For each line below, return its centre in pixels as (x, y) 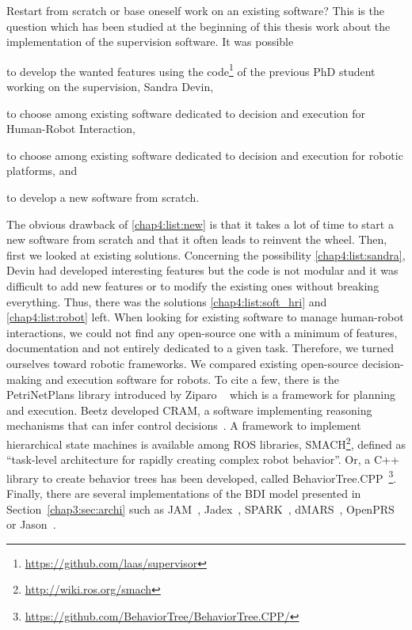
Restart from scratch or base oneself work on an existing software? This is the (195, 10)
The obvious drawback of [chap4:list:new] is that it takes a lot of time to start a (200, 224)
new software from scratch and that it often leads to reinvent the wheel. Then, (197, 239)
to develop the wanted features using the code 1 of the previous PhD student (191, 70)
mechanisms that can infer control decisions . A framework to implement (184, 425)
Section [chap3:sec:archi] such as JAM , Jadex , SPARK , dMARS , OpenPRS (200, 509)
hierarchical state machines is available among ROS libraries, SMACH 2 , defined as (206, 442)
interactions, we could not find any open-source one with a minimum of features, (202, 332)
